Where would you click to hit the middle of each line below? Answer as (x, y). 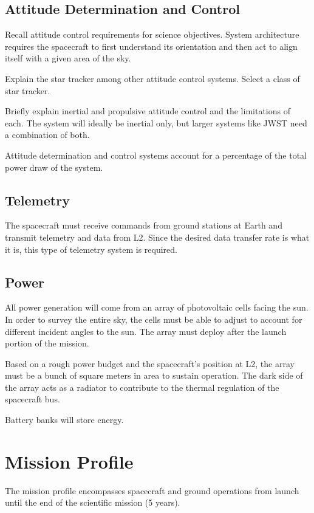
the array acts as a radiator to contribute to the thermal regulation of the (142, 387)
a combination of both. (47, 135)
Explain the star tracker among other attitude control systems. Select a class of (152, 78)
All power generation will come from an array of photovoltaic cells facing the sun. (157, 307)
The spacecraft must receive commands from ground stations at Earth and (144, 225)
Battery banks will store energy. (64, 420)
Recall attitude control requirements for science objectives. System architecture (152, 34)
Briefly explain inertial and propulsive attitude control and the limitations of (148, 111)
